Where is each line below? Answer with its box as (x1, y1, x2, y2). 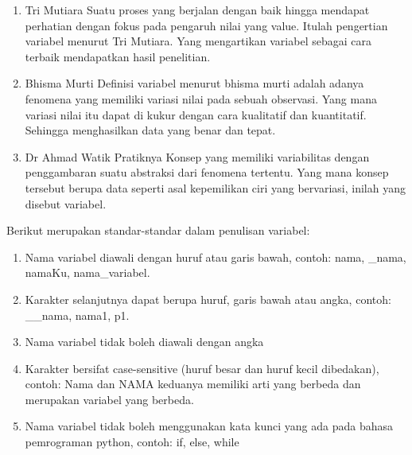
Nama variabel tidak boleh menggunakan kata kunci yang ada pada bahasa (25, 418, 393, 434)
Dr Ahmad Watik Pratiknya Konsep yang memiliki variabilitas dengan (25, 148, 370, 165)
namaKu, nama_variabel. (25, 264, 150, 281)
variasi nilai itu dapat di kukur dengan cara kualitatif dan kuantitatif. (25, 106, 367, 122)
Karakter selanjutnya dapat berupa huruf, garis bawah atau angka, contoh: (25, 290, 391, 307)
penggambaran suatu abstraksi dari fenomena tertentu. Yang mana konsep (25, 164, 389, 181)
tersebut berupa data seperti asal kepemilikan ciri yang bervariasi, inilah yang (25, 179, 406, 196)
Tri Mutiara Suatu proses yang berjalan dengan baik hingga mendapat (25, 2, 370, 17)
